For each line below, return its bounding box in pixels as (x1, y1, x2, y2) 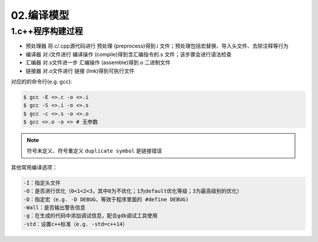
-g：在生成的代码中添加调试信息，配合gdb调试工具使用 (23, 213, 158, 219)
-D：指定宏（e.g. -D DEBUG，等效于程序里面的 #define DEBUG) (23, 196, 189, 203)
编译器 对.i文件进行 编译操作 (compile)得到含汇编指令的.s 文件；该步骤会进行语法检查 (25, 51, 232, 58)
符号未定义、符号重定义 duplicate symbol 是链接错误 (26, 147, 162, 154)
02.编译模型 (11, 9, 69, 22)
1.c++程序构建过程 (11, 26, 84, 37)
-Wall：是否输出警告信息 (23, 204, 85, 211)
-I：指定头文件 (23, 180, 61, 186)
